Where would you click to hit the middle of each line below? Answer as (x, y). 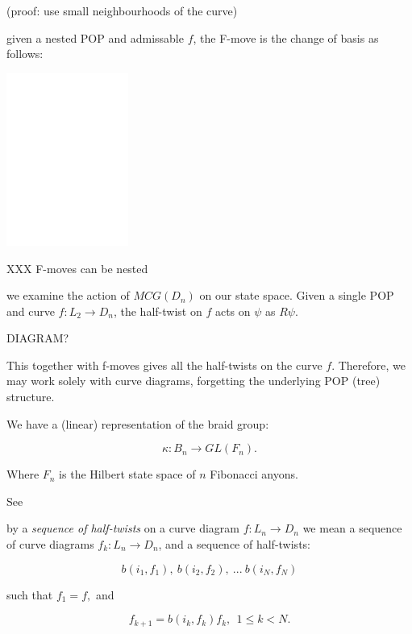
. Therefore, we (369, 365)
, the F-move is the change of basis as (286, 37)
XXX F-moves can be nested (77, 268)
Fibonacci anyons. (254, 474)
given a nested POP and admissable (95, 37)
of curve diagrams (50, 544)
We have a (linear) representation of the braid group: (138, 423)
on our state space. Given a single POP (297, 295)
